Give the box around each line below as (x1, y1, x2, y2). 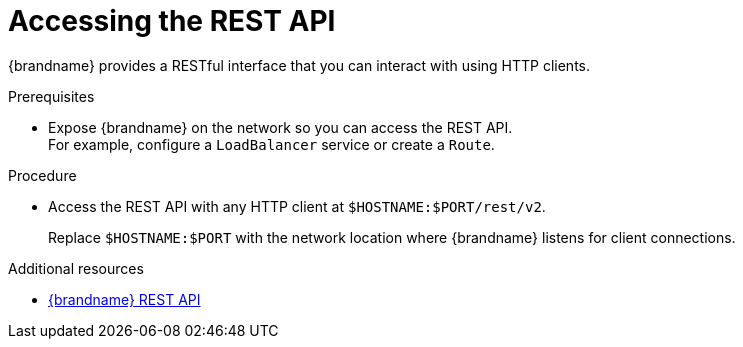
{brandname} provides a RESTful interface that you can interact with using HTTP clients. (8, 56, 591, 74)
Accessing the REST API (8, 4, 336, 38)
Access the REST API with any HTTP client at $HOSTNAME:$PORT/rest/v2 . (48, 197, 546, 215)
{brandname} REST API (48, 290, 201, 308)
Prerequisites (8, 87, 95, 105)
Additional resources (8, 259, 144, 277)
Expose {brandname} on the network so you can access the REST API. (48, 118, 513, 136)
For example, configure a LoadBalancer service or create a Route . (48, 135, 495, 153)
